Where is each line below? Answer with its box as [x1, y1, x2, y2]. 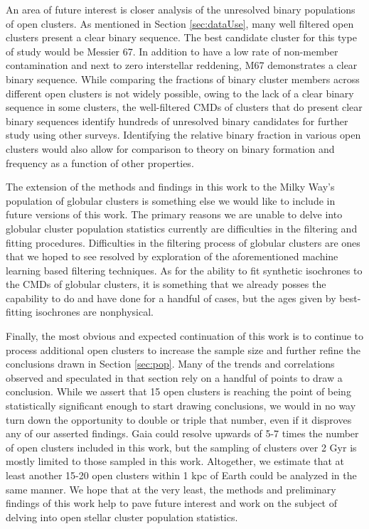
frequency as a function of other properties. [6, 155, 194, 170]
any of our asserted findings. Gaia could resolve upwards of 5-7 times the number [6, 426, 359, 441]
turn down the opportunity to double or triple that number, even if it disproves [6, 412, 352, 427]
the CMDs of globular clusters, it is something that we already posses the [6, 277, 326, 292]
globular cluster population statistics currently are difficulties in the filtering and [6, 220, 358, 235]
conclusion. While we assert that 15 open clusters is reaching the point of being [6, 384, 351, 399]
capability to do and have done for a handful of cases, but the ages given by [6, 290, 336, 305]
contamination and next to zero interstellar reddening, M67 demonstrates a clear [6, 58, 358, 73]
